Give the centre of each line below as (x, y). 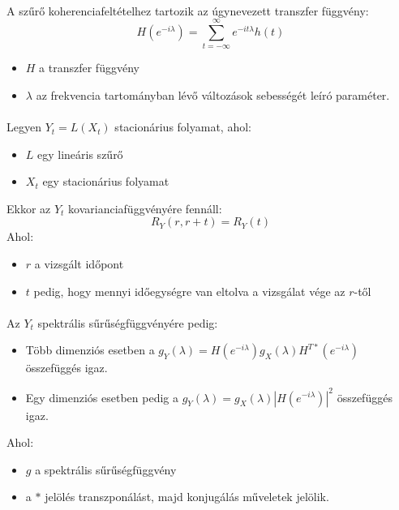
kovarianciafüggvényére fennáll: (145, 208)
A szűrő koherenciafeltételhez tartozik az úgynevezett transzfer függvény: (188, 10)
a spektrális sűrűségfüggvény (106, 469)
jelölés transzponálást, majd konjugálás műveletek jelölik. (187, 497)
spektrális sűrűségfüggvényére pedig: (128, 322)
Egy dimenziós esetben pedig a (102, 397)
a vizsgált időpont (79, 264)
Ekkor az (29, 208)
